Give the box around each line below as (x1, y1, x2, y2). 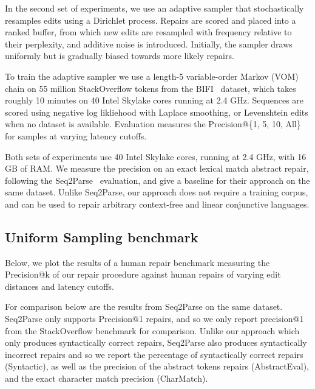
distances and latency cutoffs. (5, 279, 114, 292)
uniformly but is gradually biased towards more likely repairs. (5, 49, 234, 62)
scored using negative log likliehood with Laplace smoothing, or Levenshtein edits (5, 105, 308, 118)
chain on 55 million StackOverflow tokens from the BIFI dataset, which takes (5, 82, 296, 94)
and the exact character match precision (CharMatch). (5, 372, 208, 385)
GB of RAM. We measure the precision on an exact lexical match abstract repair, (5, 162, 309, 175)
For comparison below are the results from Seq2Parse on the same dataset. (5, 300, 283, 313)
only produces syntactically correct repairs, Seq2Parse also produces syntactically (5, 336, 307, 349)
